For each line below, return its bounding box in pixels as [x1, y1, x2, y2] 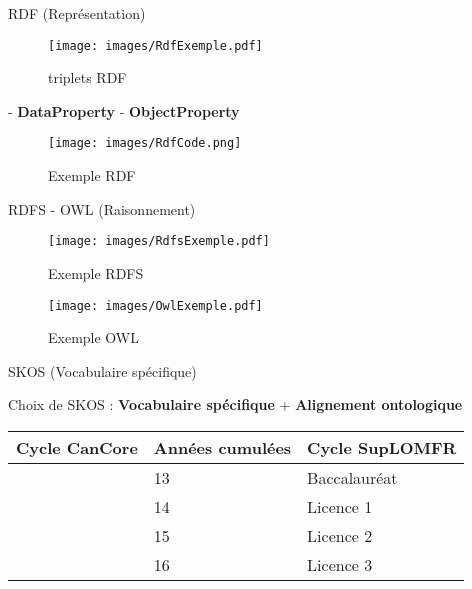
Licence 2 [307, 523, 373, 547]
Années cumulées [153, 435, 292, 459]
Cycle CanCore [16, 435, 138, 459]
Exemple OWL [48, 327, 139, 348]
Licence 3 [307, 552, 373, 576]
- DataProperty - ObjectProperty [8, 100, 240, 121]
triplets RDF [48, 67, 127, 88]
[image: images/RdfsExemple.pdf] [48, 234, 270, 249]
